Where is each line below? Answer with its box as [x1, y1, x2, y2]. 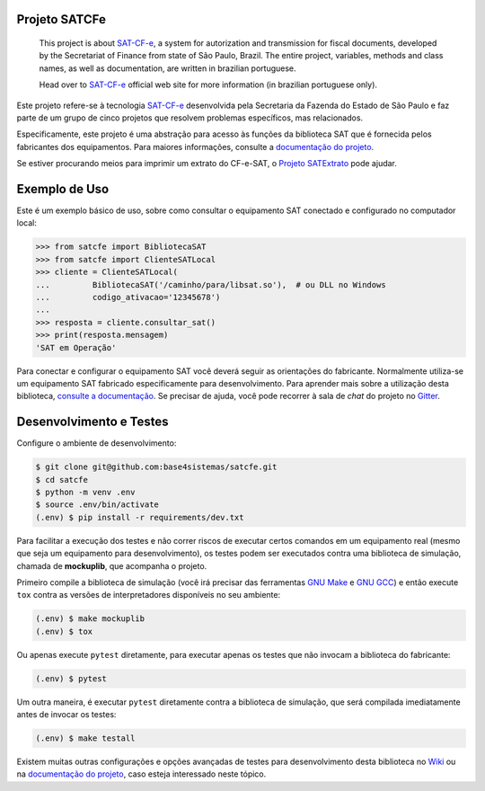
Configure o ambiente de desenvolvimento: [16, 438, 177, 449]
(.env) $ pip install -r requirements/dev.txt [35, 512, 244, 522]
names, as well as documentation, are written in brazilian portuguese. [39, 63, 296, 74]
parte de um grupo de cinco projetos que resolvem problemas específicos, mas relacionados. [16, 112, 364, 123]
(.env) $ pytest [35, 673, 108, 683]
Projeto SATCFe [16, 12, 107, 27]
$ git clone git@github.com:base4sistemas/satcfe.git [35, 462, 278, 472]
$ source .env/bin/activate [35, 500, 159, 510]
